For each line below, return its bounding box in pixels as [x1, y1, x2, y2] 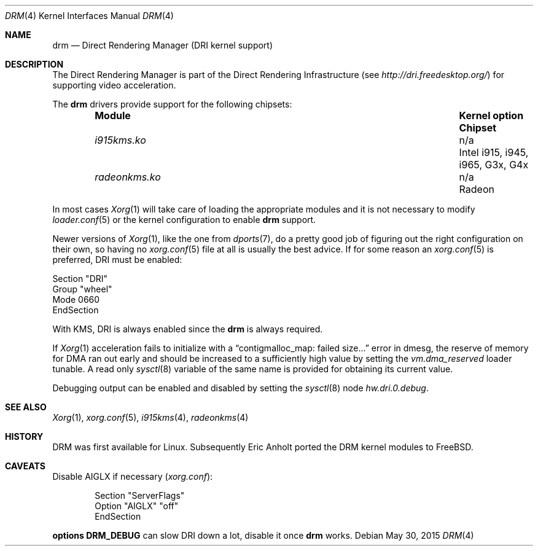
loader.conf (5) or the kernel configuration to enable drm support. [52, 214, 316, 225]
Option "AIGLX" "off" [95, 501, 179, 511]
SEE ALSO [5, 402, 47, 412]
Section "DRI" [52, 273, 108, 284]
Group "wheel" [52, 284, 112, 294]
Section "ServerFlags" [95, 490, 185, 501]
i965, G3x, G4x [459, 158, 529, 171]
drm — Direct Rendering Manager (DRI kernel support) [52, 40, 273, 50]
